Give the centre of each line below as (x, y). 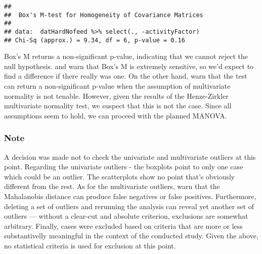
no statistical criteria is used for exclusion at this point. (90, 245)
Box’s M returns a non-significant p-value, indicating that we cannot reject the (126, 56)
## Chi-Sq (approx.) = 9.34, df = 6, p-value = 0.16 (95, 40)
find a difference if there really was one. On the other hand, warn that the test (126, 76)
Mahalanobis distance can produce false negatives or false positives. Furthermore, (130, 196)
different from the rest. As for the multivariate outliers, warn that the (112, 186)
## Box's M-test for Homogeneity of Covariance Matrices (104, 15)
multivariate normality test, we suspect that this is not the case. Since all (118, 106)
